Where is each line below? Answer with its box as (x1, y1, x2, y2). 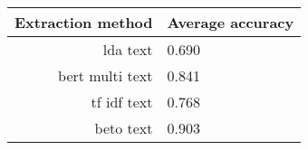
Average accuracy (167, 12, 294, 33)
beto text (94, 117, 153, 138)
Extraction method (14, 12, 153, 33)
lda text (102, 39, 153, 60)
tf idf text (91, 91, 153, 112)
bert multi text (58, 65, 153, 86)
